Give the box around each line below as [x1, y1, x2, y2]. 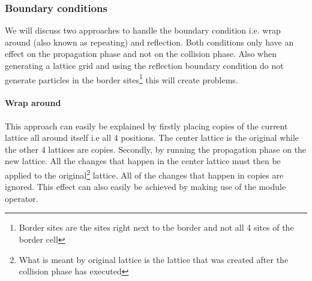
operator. [5, 192, 38, 204]
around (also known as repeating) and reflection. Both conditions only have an [5, 35, 294, 48]
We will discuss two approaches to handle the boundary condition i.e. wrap [5, 24, 281, 37]
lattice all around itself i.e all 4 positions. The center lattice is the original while [5, 131, 299, 144]
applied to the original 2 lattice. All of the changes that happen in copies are [5, 167, 284, 181]
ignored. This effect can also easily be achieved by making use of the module [5, 180, 286, 193]
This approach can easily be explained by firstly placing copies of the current [5, 119, 288, 132]
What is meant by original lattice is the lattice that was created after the [19, 253, 289, 265]
